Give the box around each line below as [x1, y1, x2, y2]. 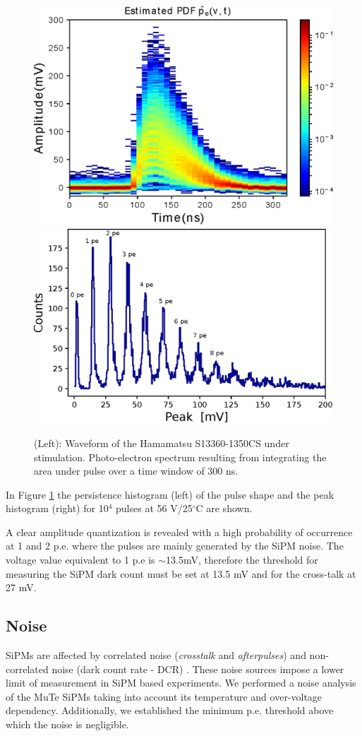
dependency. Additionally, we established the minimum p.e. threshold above [6, 703, 334, 718]
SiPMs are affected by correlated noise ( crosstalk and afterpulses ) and [6, 648, 306, 663]
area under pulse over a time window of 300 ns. [34, 463, 239, 478]
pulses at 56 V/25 [116, 501, 193, 516]
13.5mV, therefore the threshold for [166, 552, 318, 567]
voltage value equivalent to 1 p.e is [6, 552, 155, 567]
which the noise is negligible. [6, 717, 129, 732]
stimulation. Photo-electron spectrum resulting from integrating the [34, 449, 327, 464]
